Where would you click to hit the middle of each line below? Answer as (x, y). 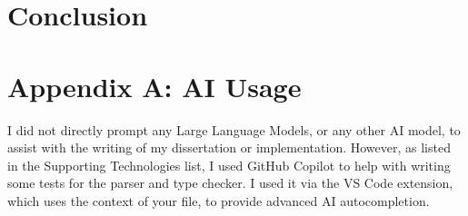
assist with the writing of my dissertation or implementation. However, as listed (229, 147)
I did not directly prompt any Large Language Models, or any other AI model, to (234, 129)
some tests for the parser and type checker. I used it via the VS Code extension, (230, 183)
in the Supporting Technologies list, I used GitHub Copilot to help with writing (229, 165)
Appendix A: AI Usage (154, 86)
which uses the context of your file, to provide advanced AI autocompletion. (219, 200)
